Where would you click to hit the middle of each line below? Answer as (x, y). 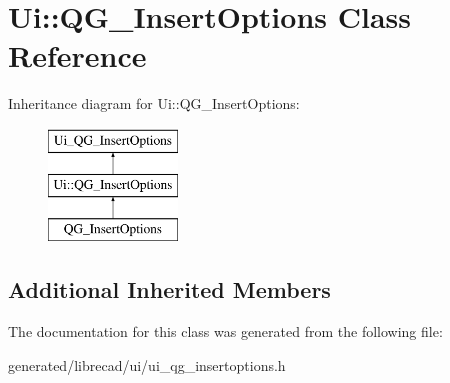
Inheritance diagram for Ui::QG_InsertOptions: (154, 103)
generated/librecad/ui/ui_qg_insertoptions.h (147, 364)
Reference (77, 55)
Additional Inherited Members (169, 289)
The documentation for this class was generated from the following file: (225, 331)
